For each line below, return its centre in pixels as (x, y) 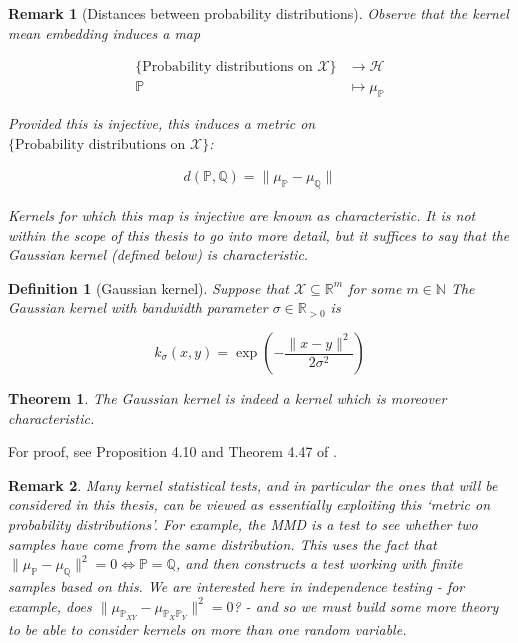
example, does (50, 605)
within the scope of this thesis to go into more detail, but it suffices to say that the (259, 234)
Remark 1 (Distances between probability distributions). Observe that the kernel (258, 13)
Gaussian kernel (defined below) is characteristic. (158, 254)
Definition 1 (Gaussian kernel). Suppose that (148, 287)
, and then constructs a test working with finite (319, 563)
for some (375, 287)
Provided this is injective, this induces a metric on (162, 123)
